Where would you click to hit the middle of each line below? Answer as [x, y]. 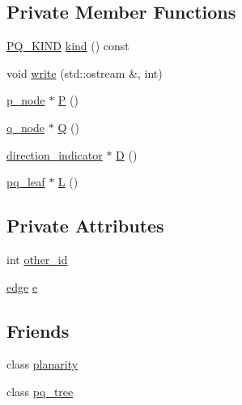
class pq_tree [40, 391]
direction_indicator [55, 154]
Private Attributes [85, 226]
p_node [26, 100]
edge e [22, 286]
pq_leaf [26, 182]
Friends [38, 330]
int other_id [37, 259]
